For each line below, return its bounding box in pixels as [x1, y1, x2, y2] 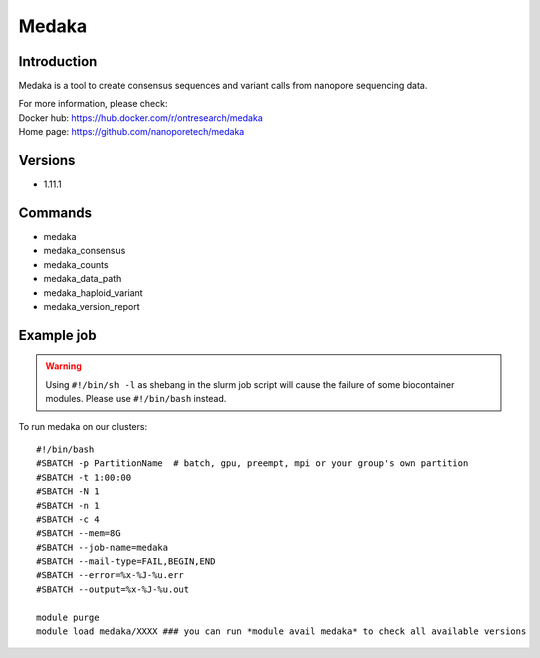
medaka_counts [43, 258, 109, 270]
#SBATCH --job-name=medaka [36, 541, 169, 553]
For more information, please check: [18, 98, 168, 110]
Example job [18, 326, 97, 344]
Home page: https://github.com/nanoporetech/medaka [18, 126, 245, 138]
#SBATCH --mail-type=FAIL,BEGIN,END [36, 556, 216, 567]
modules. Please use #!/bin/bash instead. [45, 393, 227, 405]
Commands [18, 204, 93, 221]
